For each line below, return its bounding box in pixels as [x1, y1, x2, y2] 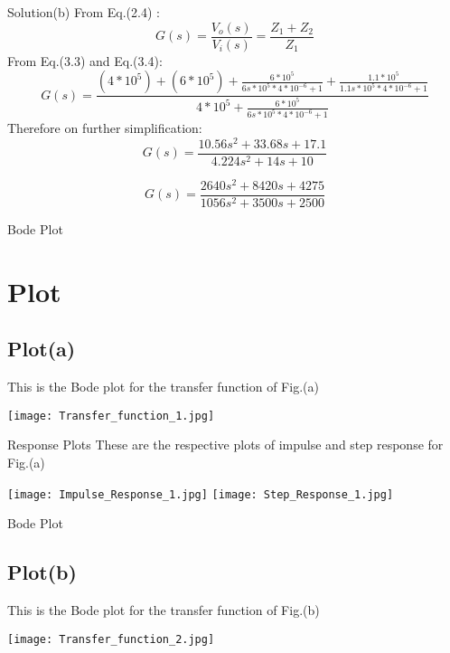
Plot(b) [7, 558, 77, 586]
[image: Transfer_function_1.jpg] [7, 409, 215, 422]
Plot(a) [7, 335, 76, 363]
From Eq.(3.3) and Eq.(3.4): [7, 51, 163, 70]
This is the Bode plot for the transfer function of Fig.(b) [7, 601, 320, 620]
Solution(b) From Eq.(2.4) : [7, 3, 160, 21]
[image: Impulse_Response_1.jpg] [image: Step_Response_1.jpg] [7, 487, 394, 501]
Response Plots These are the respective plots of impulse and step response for [7, 435, 444, 454]
